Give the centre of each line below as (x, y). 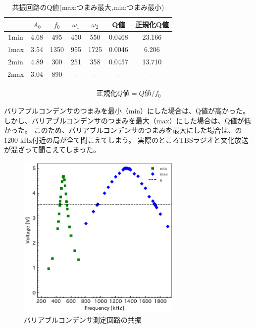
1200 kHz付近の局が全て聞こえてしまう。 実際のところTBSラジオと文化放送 (126, 139)
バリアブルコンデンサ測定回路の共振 (83, 320)
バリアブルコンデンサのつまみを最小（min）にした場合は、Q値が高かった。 (127, 111)
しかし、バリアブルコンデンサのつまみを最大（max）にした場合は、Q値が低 (127, 120)
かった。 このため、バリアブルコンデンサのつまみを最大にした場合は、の (123, 130)
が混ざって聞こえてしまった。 (52, 149)
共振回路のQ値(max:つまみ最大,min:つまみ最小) (88, 7)
